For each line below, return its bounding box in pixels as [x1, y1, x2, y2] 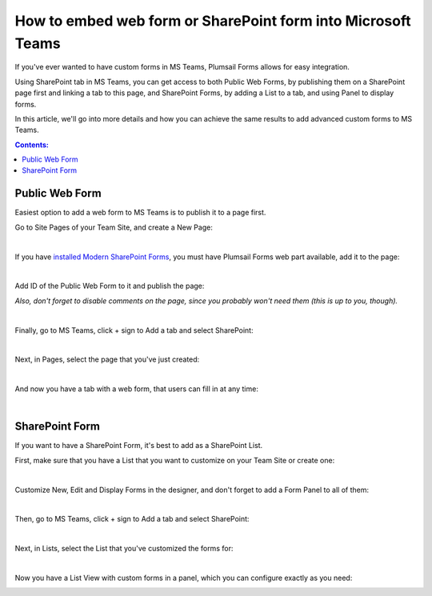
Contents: [14, 140, 50, 150]
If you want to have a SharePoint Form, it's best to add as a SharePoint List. [14, 441, 263, 450]
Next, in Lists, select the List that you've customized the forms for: [14, 544, 234, 554]
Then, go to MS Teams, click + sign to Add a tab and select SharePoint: [14, 514, 250, 524]
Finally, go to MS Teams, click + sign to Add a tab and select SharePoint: [14, 325, 254, 335]
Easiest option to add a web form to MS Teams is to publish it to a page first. [14, 208, 266, 218]
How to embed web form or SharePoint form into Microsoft [14, 12, 411, 30]
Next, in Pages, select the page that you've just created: [14, 354, 200, 364]
